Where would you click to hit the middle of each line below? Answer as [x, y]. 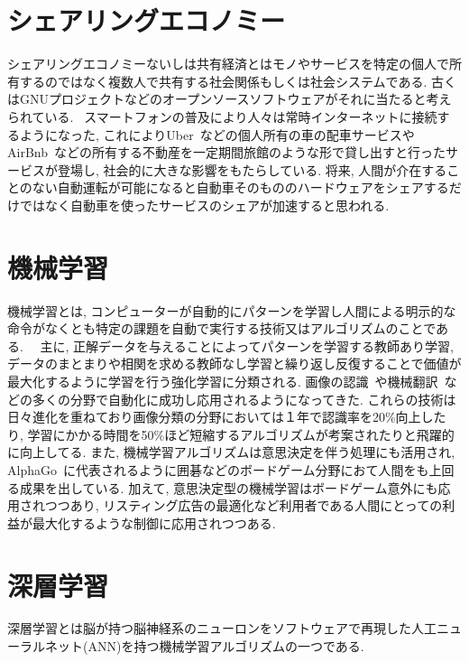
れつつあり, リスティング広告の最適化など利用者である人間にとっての [237, 505]
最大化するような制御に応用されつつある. [154, 522]
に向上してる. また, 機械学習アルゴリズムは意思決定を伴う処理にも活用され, [231, 452]
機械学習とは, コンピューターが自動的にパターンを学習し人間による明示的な [232, 310]
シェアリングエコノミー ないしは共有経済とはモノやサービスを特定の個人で [228, 64]
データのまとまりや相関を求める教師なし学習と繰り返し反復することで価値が [234, 364]
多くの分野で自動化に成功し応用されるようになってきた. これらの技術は [244, 399]
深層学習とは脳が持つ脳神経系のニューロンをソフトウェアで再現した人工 [222, 628]
